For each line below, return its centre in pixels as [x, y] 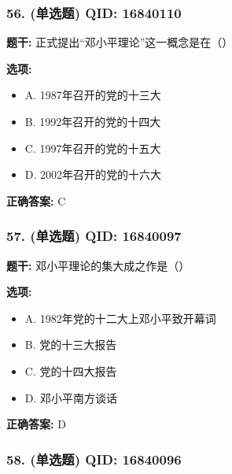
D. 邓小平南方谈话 [71, 397]
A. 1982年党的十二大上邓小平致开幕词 [120, 318]
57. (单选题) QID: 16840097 [94, 236]
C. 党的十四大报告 [71, 370]
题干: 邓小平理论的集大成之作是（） [98, 265]
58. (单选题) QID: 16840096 [94, 459]
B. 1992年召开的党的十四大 [93, 121]
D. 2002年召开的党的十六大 [93, 174]
